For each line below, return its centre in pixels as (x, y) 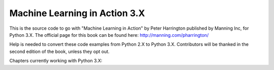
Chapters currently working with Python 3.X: (56, 61)
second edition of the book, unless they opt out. (60, 51)
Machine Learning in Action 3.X (77, 13)
